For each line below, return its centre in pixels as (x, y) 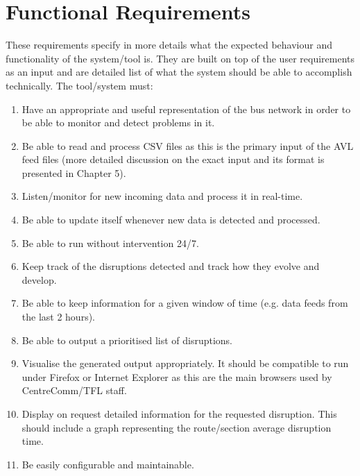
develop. (39, 279)
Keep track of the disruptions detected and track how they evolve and (171, 266)
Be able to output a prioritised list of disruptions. (127, 340)
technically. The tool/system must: (79, 85)
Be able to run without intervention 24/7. (110, 243)
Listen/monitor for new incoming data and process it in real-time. (162, 196)
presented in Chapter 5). (74, 172)
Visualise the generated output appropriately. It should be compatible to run (185, 363)
